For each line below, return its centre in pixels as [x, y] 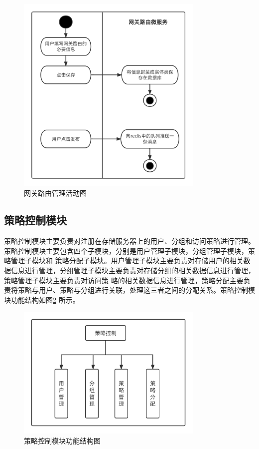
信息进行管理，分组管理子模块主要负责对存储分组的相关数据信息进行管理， [133, 270]
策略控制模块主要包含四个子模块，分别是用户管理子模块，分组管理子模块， [126, 250]
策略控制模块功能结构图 [62, 440]
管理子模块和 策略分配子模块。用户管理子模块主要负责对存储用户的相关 [127, 260]
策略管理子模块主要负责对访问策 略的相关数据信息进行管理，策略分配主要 [124, 280]
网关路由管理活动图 [55, 193]
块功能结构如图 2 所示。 [42, 299]
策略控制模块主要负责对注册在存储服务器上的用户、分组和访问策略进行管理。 [129, 241]
